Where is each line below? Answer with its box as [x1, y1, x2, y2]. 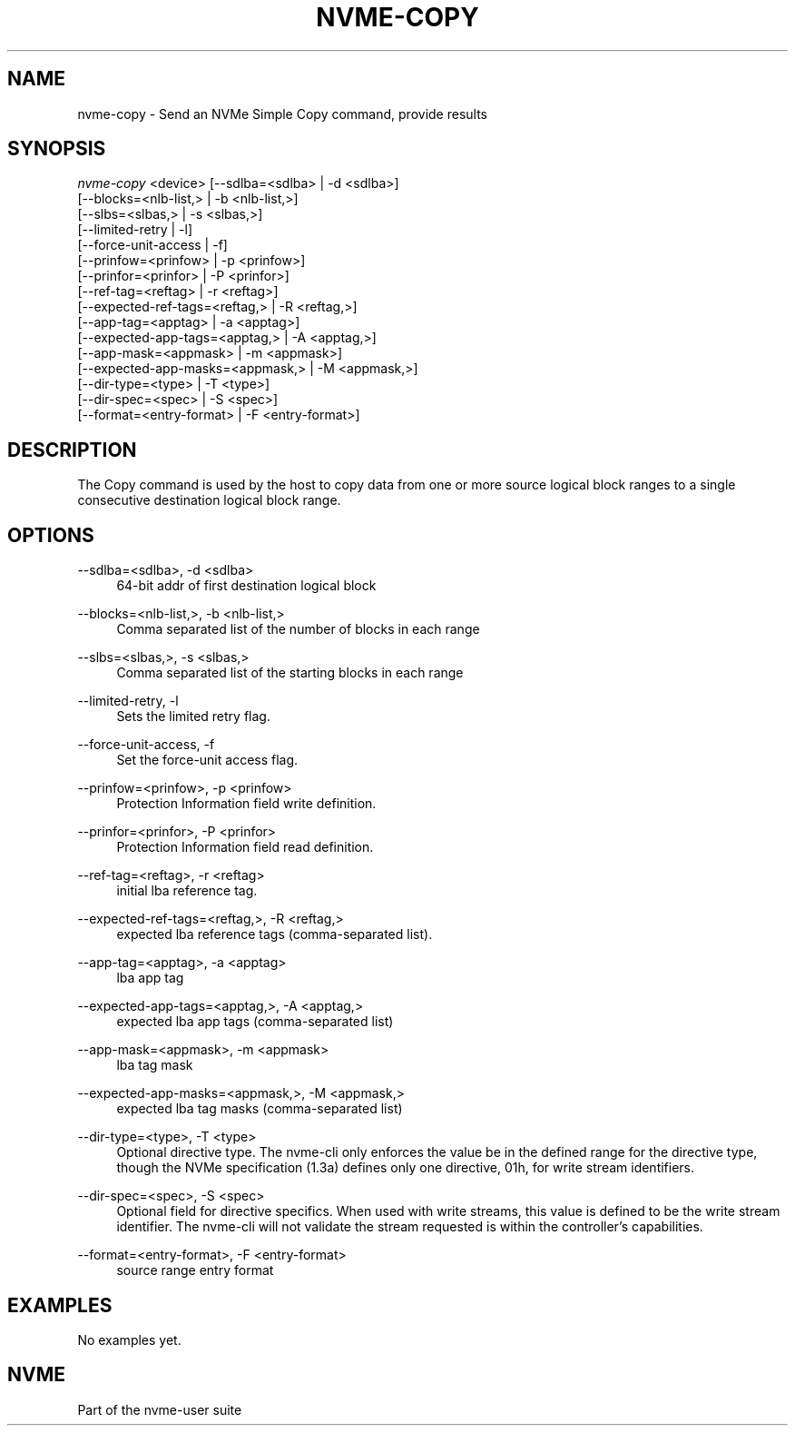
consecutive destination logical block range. [77, 492, 341, 509]
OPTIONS [7, 523, 94, 547]
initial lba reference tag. [116, 883, 258, 899]
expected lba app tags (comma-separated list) [116, 1013, 394, 1030]
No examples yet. [77, 1331, 182, 1348]
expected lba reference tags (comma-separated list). [116, 926, 433, 943]
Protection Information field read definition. [116, 839, 374, 855]
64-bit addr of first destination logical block [116, 578, 377, 594]
